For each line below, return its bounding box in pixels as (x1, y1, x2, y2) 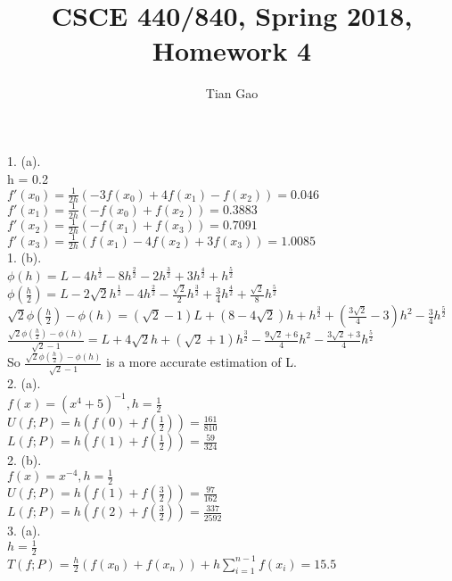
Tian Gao (205, 84, 259, 103)
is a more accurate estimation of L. (106, 353, 297, 371)
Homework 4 (152, 32, 312, 69)
